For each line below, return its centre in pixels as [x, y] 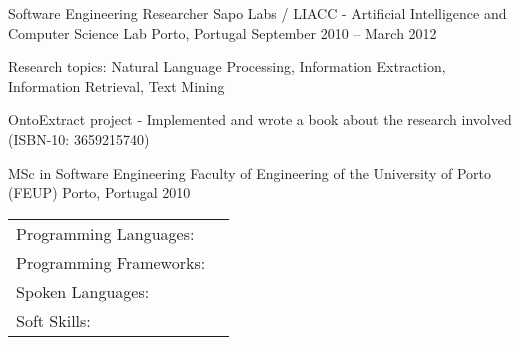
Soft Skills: [53, 320]
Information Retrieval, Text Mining [116, 85]
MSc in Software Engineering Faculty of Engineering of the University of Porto [249, 172]
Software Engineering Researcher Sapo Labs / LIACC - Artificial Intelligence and [257, 13]
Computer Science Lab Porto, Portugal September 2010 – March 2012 [222, 32]
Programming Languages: [105, 233]
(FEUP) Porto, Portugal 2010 [99, 192]
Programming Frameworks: [111, 262]
